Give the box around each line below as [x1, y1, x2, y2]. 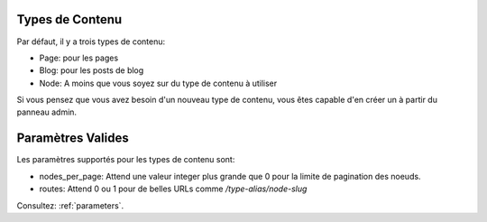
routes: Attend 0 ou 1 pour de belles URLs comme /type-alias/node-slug [39, 183, 308, 194]
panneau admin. [16, 106, 77, 117]
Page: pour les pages [39, 52, 119, 63]
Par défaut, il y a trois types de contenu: [16, 36, 166, 47]
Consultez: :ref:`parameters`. [16, 199, 124, 211]
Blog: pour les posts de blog [39, 65, 144, 76]
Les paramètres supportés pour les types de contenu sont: [16, 154, 235, 165]
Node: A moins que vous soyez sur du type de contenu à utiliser [39, 78, 278, 88]
